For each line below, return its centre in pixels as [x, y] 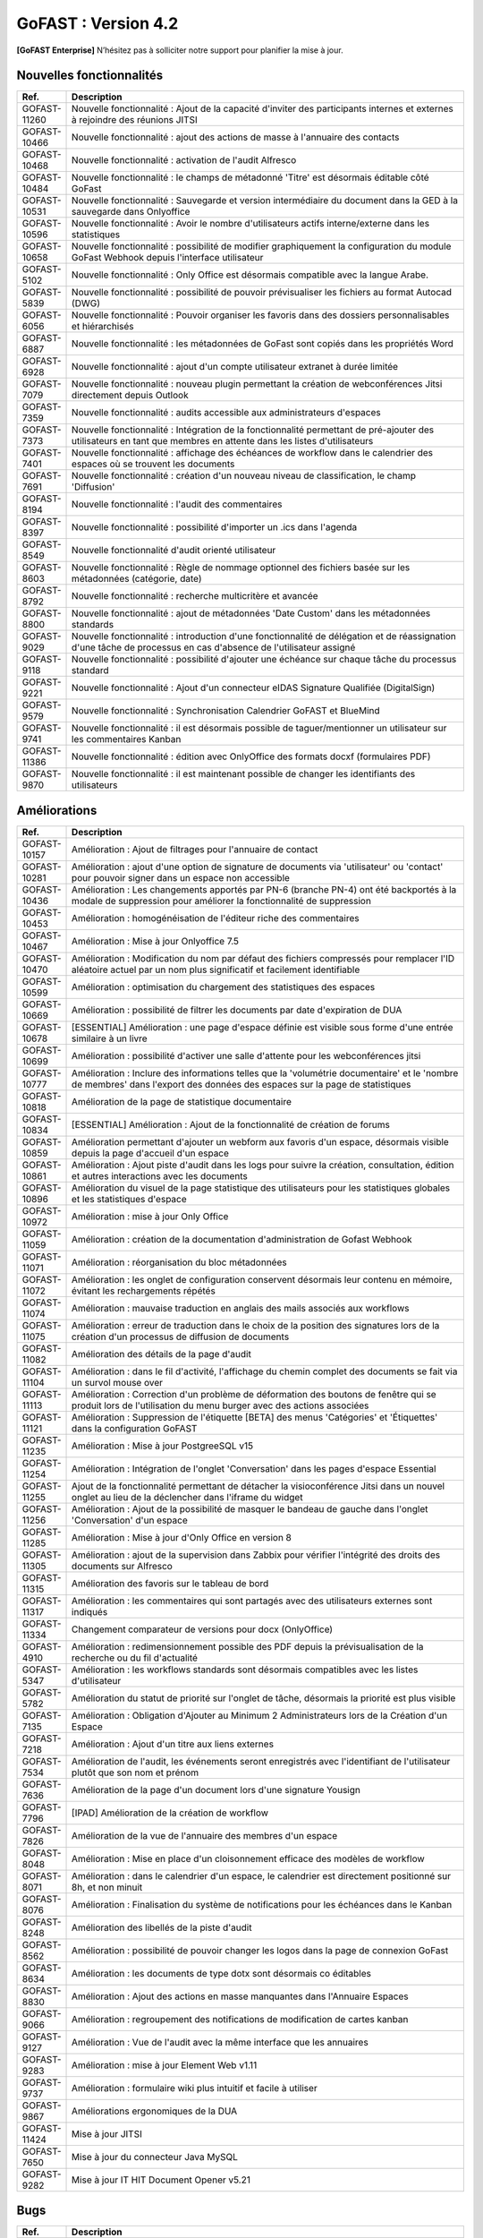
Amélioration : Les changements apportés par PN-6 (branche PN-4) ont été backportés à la [264, 889]
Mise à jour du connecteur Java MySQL [155, 2157]
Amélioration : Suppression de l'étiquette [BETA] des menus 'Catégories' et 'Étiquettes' [255, 1417]
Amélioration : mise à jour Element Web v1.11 [165, 2065]
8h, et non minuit [107, 1887]
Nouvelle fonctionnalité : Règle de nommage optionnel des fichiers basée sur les [241, 568]
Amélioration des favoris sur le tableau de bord [170, 1583]
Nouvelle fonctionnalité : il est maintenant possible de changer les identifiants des [244, 774]
